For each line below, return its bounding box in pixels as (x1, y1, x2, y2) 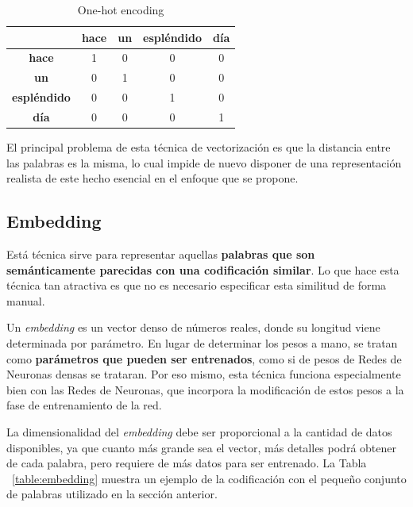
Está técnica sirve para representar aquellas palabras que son (6, 246, 315, 263)
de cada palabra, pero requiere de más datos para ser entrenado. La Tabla (6, 455, 367, 471)
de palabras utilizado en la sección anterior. (6, 486, 218, 502)
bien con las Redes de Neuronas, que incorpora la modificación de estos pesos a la (6, 381, 404, 398)
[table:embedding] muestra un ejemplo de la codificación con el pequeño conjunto (12, 470, 407, 486)
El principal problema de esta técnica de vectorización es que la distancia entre (6, 139, 391, 156)
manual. (6, 292, 45, 309)
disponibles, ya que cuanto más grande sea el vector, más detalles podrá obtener (6, 439, 396, 455)
